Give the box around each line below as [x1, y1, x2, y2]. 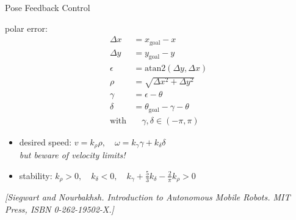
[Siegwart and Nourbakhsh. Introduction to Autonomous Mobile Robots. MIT [5, 191, 291, 204]
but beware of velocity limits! [19, 148, 126, 161]
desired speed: [19, 135, 72, 148]
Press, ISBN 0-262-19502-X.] [5, 202, 114, 215]
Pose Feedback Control [5, 1, 90, 13]
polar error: [5, 21, 48, 34]
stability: [19, 169, 52, 182]
